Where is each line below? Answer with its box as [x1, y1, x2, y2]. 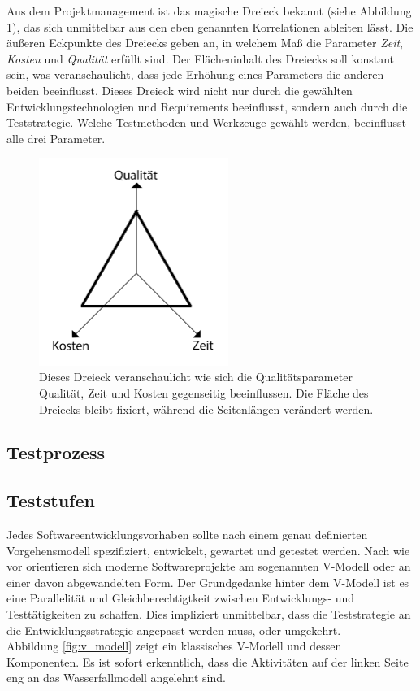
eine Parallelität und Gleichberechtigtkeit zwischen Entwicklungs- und [6, 589, 355, 606]
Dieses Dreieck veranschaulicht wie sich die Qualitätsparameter [39, 368, 353, 385]
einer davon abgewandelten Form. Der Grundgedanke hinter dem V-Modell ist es [6, 573, 409, 590]
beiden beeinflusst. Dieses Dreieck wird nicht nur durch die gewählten [6, 81, 353, 98]
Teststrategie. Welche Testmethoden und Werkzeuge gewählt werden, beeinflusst [6, 114, 407, 131]
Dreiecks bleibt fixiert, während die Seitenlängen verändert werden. [39, 400, 374, 417]
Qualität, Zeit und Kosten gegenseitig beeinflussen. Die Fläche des [39, 384, 369, 401]
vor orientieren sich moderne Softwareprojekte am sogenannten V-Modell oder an [6, 558, 411, 575]
